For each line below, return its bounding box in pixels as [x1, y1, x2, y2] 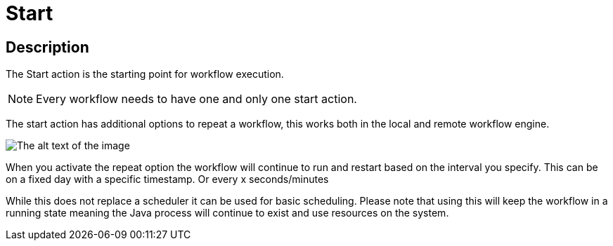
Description [6, 38, 89, 56]
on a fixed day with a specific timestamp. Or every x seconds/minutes [6, 173, 329, 186]
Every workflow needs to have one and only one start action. [36, 92, 357, 107]
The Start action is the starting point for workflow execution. [6, 68, 284, 81]
